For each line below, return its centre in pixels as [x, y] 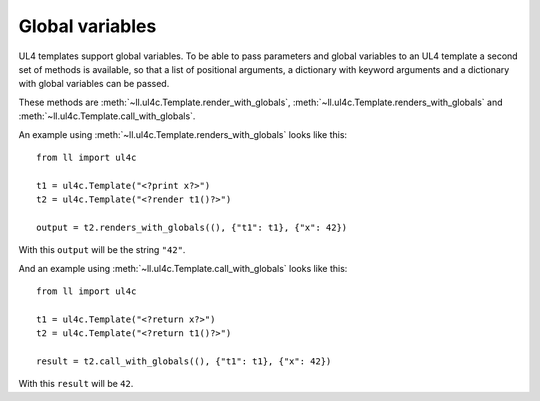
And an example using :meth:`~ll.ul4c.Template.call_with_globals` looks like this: [183, 268]
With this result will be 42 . [76, 384]
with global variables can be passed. [94, 84]
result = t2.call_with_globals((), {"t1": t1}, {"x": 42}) [184, 361]
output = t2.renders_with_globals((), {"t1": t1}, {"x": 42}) [192, 227]
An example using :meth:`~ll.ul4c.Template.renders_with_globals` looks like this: [183, 134]
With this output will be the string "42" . [102, 250]
